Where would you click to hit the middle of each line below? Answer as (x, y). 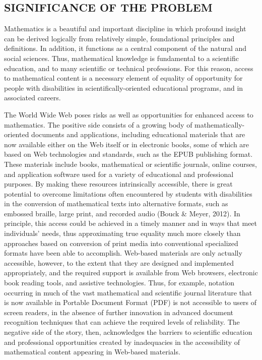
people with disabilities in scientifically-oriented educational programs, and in (124, 87)
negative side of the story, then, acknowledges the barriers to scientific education (128, 332)
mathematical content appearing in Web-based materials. (92, 352)
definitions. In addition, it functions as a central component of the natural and (125, 48)
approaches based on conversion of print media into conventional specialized (121, 243)
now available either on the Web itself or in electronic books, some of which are (127, 144)
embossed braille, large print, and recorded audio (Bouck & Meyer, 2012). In (122, 213)
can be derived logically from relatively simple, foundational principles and (119, 38)
